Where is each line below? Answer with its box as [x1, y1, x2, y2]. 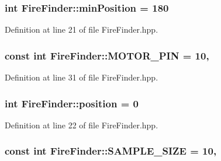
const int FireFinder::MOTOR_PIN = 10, [5, 48, 209, 62]
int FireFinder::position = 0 [5, 96, 139, 110]
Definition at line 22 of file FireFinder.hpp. [5, 118, 158, 131]
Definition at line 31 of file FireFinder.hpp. [5, 71, 158, 83]
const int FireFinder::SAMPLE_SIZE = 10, [5, 143, 217, 158]
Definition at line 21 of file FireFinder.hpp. [5, 23, 158, 36]
